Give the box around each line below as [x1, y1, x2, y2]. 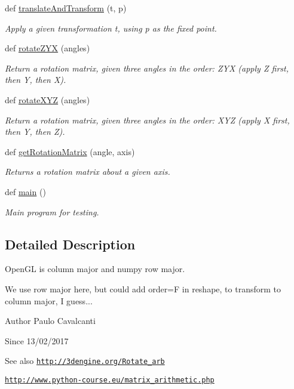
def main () [5, 185, 46, 197]
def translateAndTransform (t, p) [5, 2, 127, 14]
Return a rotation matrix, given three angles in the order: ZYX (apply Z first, [5, 61, 289, 74]
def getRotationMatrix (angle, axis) [5, 145, 135, 158]
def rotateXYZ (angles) [5, 93, 90, 106]
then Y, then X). [5, 73, 66, 86]
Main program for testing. [5, 205, 99, 218]
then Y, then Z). [5, 125, 65, 138]
